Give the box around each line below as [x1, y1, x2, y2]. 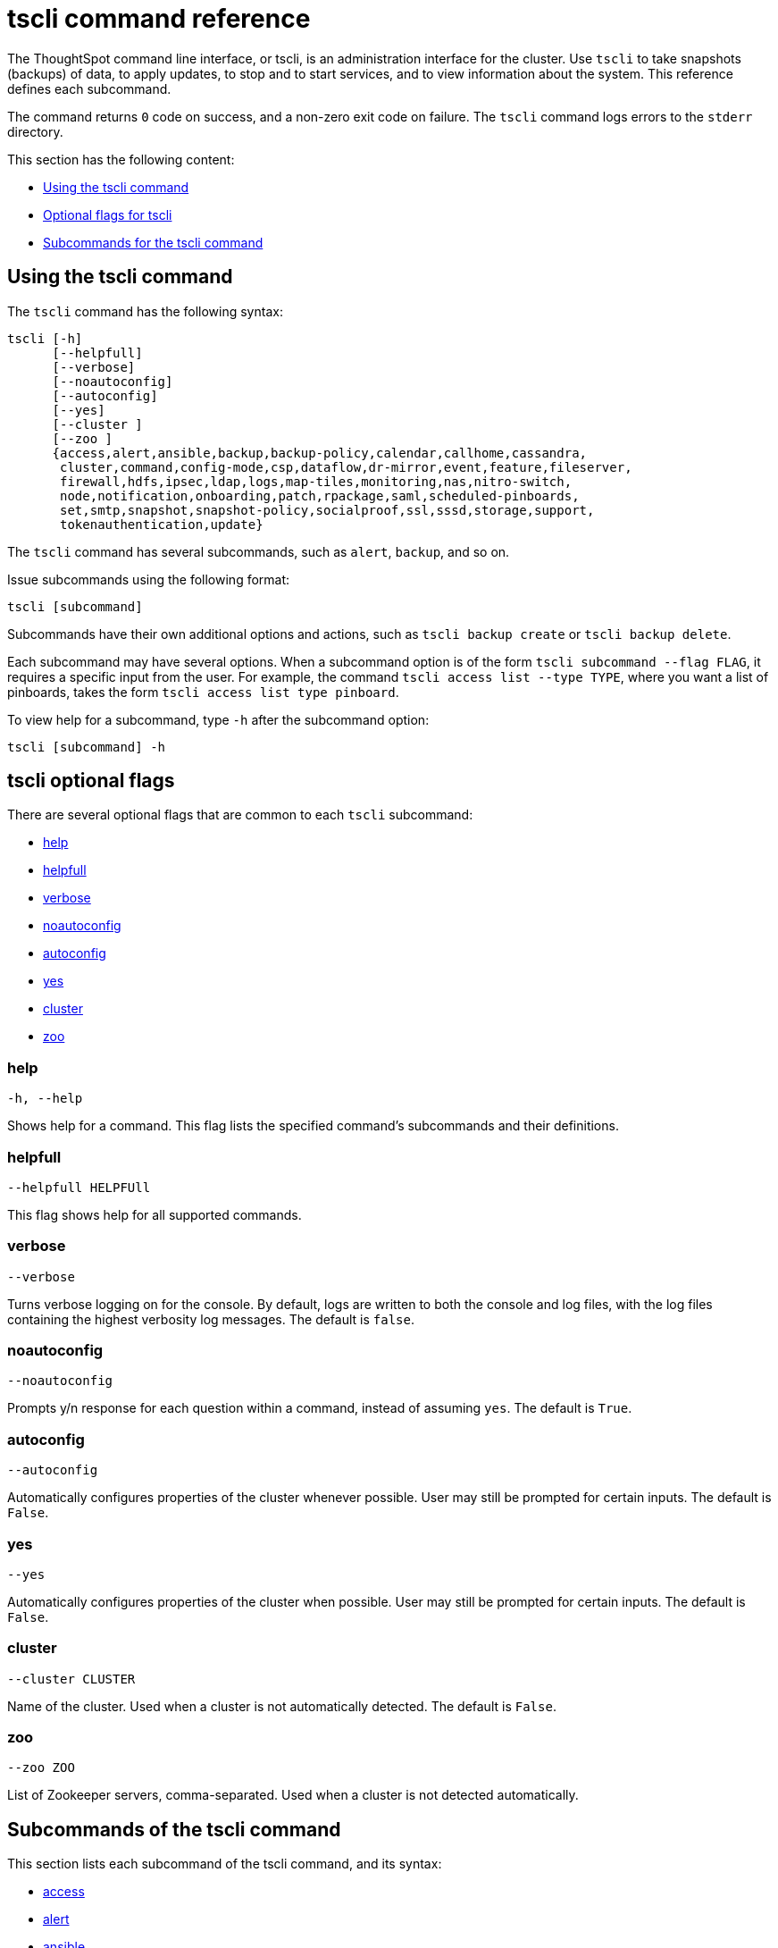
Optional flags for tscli [43, 206, 172, 223]
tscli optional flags [7, 769, 175, 793]
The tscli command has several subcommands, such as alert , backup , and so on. [7, 543, 510, 559]
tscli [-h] [7, 331, 83, 346]
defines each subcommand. [7, 80, 171, 97]
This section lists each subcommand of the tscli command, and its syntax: [7, 1856, 442, 1872]
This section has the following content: [7, 151, 235, 167]
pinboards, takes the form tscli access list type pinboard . [7, 684, 399, 700]
